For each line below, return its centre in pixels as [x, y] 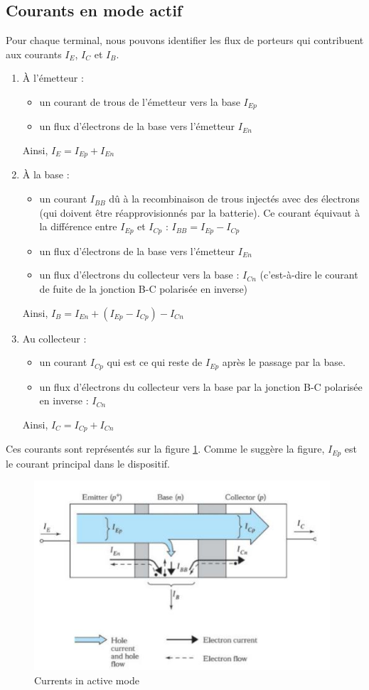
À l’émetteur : [53, 78]
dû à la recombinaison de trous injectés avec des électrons [234, 199]
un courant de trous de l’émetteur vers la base [140, 101]
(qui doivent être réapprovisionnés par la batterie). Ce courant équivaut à [199, 212]
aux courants [34, 54]
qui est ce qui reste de [155, 362]
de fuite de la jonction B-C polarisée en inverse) [144, 288]
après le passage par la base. [284, 362]
